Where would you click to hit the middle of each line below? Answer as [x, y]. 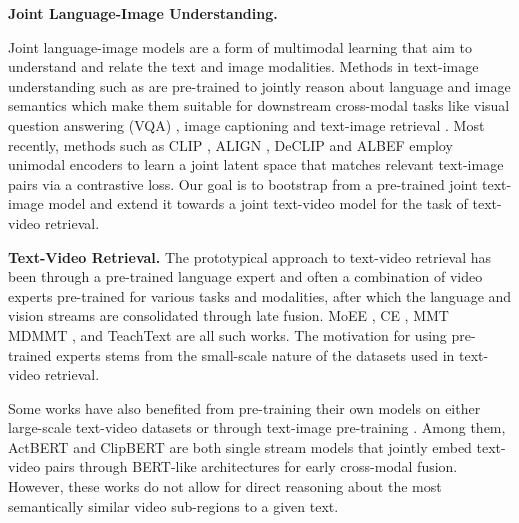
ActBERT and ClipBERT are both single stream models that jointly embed [240, 446]
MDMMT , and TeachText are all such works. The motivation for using [227, 334]
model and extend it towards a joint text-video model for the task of [258, 203]
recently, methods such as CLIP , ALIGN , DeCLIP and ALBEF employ [230, 144]
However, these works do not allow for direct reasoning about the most [225, 486]
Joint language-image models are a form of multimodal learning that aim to [240, 46]
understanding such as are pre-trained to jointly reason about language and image [259, 85]
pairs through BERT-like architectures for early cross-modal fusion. [251, 466]
